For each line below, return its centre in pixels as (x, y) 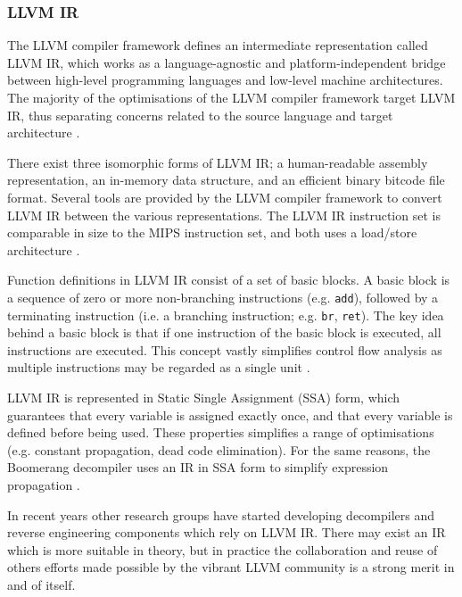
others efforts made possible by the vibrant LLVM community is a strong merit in (231, 567)
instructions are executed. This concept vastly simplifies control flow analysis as (225, 349)
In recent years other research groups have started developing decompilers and (221, 514)
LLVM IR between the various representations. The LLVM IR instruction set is (224, 215)
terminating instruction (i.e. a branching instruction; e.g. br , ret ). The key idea (226, 315)
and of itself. (41, 584)
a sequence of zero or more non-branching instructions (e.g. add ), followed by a (223, 297)
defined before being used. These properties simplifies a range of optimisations (221, 432)
